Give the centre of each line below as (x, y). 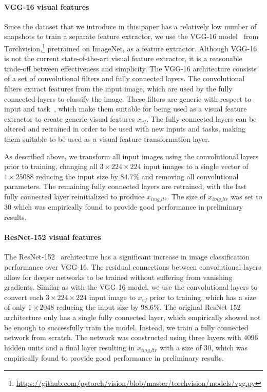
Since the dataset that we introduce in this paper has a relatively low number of (130, 26)
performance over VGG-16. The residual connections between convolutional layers (133, 266)
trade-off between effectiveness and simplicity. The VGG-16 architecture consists (130, 68)
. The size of (186, 196)
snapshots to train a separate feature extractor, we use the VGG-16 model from (131, 36)
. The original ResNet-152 (200, 307)
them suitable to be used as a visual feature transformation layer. (107, 138)
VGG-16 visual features (47, 6)
